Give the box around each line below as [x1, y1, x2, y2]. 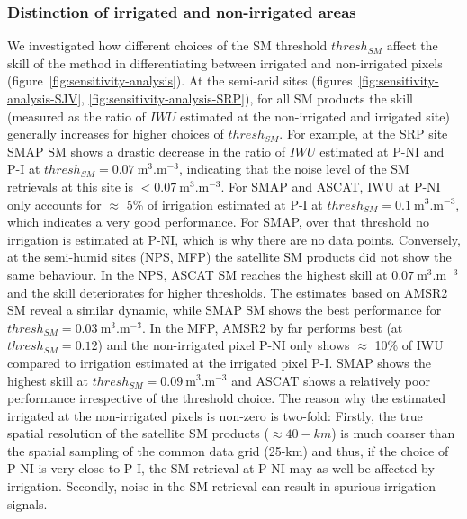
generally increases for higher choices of [7, 124, 224, 143]
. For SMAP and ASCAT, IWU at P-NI [220, 176, 441, 195]
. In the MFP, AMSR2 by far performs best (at [141, 318, 403, 336]
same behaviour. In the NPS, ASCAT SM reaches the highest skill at [7, 264, 388, 283]
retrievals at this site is [7, 176, 133, 195]
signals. [7, 494, 48, 513]
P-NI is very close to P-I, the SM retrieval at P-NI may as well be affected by [7, 459, 435, 478]
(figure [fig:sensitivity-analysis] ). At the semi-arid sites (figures [7, 71, 353, 90]
